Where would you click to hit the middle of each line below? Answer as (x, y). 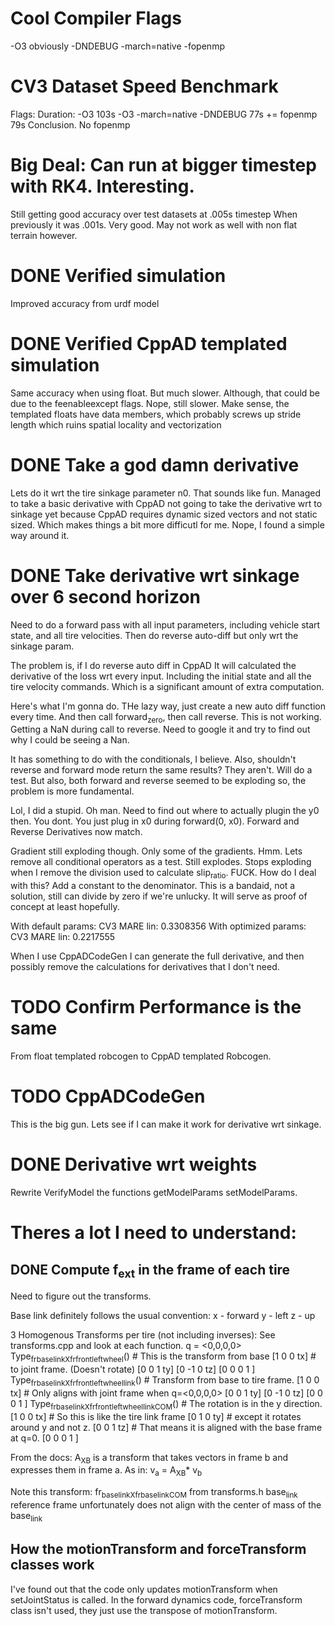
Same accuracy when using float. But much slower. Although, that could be (165, 393)
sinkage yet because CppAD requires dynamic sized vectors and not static (164, 514)
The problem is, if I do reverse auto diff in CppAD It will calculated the (153, 665)
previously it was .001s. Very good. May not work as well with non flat (154, 224)
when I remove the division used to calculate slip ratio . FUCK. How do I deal (163, 874)
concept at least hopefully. (65, 907)
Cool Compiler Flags (96, 18)
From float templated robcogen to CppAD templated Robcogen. (141, 1056)
